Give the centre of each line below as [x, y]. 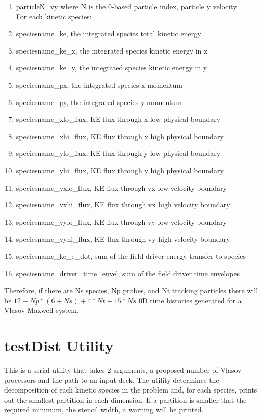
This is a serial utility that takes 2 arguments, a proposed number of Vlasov [123, 370]
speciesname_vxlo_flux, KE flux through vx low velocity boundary [121, 187]
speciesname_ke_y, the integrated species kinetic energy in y [112, 68]
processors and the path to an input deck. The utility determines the [112, 380]
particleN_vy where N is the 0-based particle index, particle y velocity [126, 6]
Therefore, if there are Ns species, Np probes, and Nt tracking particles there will [131, 290]
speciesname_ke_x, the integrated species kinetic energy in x [112, 50]
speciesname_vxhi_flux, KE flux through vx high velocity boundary [123, 205]
